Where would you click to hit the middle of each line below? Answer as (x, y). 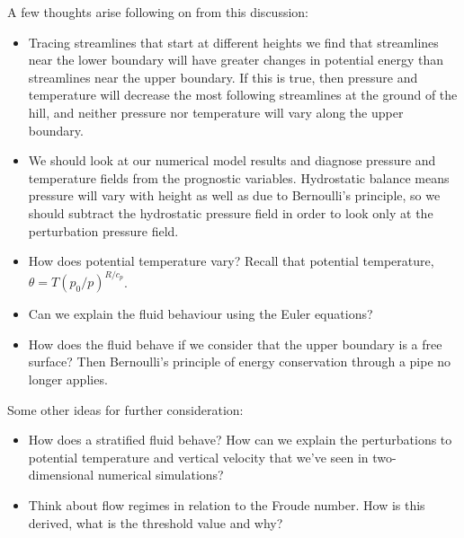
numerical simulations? (161, 475)
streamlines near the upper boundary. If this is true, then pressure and (223, 77)
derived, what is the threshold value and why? (156, 522)
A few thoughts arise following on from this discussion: (158, 12)
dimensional (61, 475)
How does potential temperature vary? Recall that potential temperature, (231, 261)
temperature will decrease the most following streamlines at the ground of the (243, 95)
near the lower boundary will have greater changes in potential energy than (236, 60)
